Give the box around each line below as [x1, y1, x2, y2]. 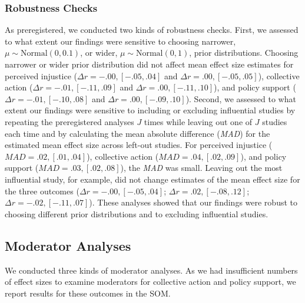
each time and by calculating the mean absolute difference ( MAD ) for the [5, 127, 270, 139]
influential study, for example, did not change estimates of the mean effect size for [5, 173, 300, 185]
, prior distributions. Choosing [189, 46, 299, 59]
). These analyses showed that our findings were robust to [89, 196, 297, 208]
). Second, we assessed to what [185, 92, 296, 105]
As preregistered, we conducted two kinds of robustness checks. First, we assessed [5, 23, 299, 36]
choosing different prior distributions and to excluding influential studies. [5, 207, 268, 220]
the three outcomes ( [5, 184, 79, 197]
